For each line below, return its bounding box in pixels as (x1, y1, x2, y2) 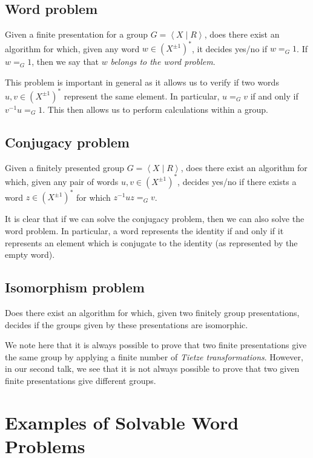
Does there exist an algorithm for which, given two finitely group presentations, (5, 306, 300, 318)
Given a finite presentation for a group (5, 28, 148, 41)
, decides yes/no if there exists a (177, 175, 297, 187)
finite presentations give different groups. (5, 374, 156, 386)
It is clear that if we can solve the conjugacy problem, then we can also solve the (5, 212, 305, 225)
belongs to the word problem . (110, 55, 216, 68)
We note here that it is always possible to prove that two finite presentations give (5, 338, 307, 351)
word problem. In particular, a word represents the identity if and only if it (5, 224, 284, 237)
